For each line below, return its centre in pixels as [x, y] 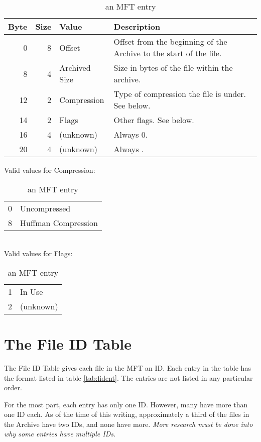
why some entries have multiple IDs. [60, 434]
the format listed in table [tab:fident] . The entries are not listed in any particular [128, 377]
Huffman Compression [59, 223]
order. [13, 388]
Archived [75, 68]
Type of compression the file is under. [180, 94]
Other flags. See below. [154, 120]
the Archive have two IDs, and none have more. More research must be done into [128, 424]
